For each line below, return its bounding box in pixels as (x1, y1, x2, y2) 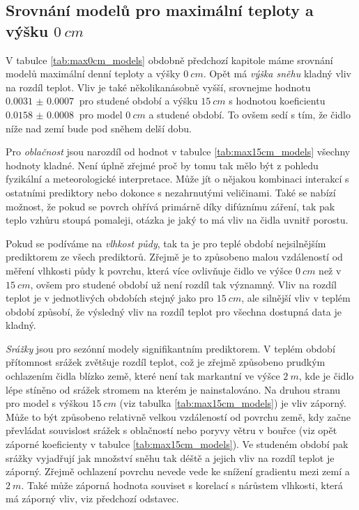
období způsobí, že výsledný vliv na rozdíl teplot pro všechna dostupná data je (6, 304, 342, 318)
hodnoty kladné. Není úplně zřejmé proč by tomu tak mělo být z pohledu (6, 157, 319, 172)
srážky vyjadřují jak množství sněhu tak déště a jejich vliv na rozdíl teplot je (6, 450, 335, 465)
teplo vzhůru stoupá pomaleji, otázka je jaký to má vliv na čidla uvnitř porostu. (6, 212, 349, 227)
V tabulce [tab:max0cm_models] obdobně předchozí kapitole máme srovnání (6, 52, 333, 67)
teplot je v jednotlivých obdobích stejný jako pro (6, 291, 214, 305)
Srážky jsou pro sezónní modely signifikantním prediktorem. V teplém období (6, 341, 335, 355)
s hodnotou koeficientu (229, 93, 326, 108)
